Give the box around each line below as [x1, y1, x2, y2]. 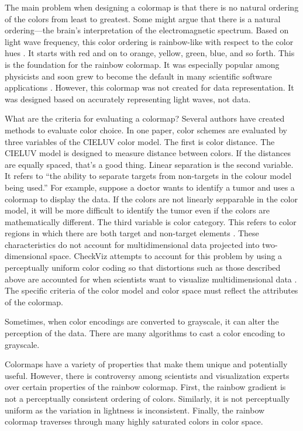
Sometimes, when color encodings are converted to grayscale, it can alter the [5, 315, 279, 327]
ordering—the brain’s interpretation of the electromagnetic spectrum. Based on [5, 24, 289, 36]
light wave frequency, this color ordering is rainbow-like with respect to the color [5, 35, 294, 47]
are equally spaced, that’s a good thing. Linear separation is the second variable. [5, 158, 294, 170]
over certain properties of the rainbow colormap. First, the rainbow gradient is [5, 381, 286, 393]
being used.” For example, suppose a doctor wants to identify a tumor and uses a [5, 181, 295, 193]
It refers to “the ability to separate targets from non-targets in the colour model [5, 170, 292, 182]
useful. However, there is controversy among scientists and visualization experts [5, 369, 290, 381]
